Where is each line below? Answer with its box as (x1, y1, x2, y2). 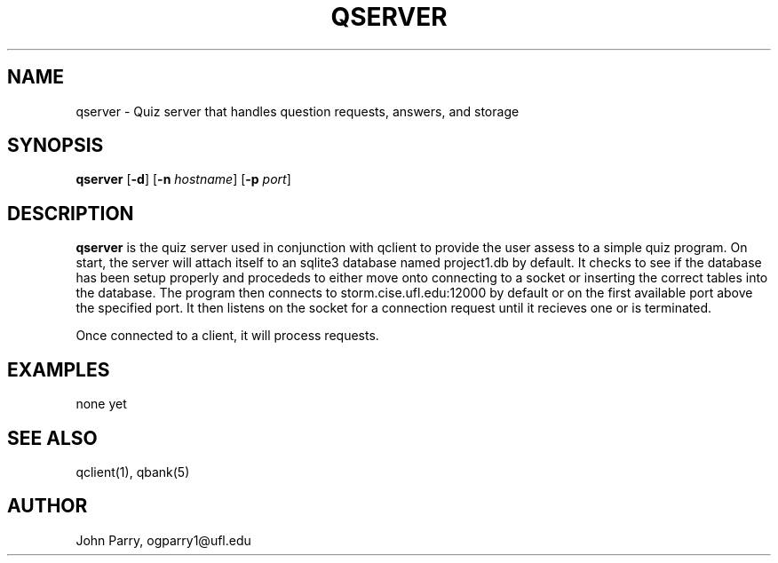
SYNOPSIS (7, 134, 104, 157)
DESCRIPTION (7, 202, 134, 225)
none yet (75, 396, 127, 412)
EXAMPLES (7, 358, 110, 381)
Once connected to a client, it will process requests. (75, 328, 379, 344)
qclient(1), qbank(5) (75, 464, 190, 480)
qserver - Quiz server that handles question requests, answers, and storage (75, 103, 520, 119)
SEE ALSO (7, 426, 98, 449)
